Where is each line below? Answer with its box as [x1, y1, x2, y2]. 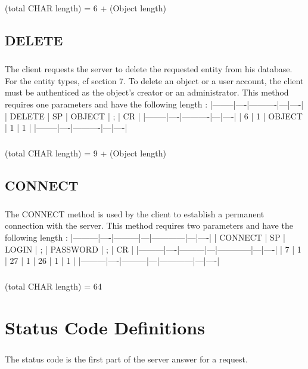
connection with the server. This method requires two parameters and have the [5, 219, 293, 232]
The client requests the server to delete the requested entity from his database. [5, 63, 293, 75]
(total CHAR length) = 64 [5, 280, 102, 293]
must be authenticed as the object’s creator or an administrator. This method [5, 86, 289, 99]
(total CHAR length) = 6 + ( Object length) [5, 2, 166, 14]
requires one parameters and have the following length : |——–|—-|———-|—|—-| [5, 97, 304, 110]
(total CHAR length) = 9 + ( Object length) [5, 147, 166, 159]
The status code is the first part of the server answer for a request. [5, 352, 248, 365]
